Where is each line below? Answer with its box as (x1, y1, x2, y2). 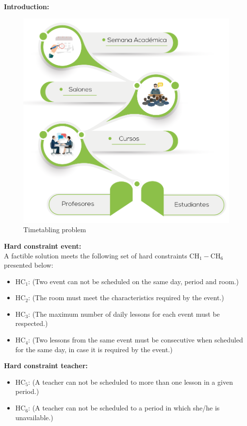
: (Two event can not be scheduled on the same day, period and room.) (28, 276, 239, 286)
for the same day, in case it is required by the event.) (15, 344, 173, 354)
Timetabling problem (23, 224, 86, 235)
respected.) (15, 318, 48, 328)
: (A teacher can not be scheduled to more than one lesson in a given (28, 376, 233, 387)
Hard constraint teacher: (4, 360, 88, 371)
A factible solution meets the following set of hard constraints (4, 250, 187, 260)
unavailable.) (15, 412, 53, 422)
